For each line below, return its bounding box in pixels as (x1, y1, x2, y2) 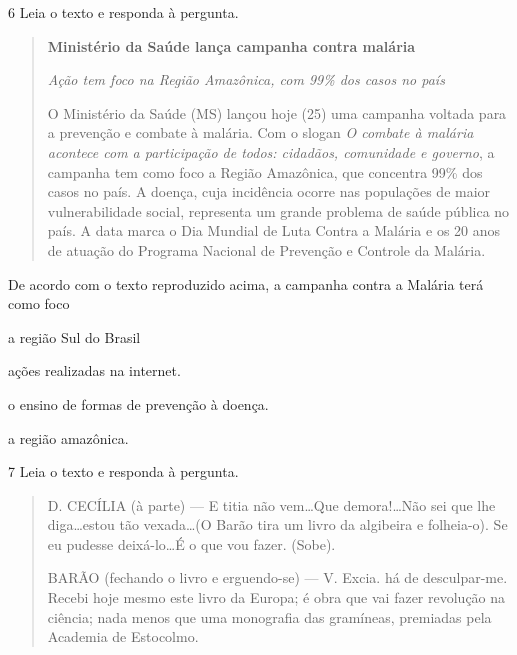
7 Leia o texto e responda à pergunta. (8, 461, 239, 482)
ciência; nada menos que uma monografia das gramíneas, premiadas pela (47, 606, 492, 627)
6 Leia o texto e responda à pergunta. (8, 2, 239, 22)
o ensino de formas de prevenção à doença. (8, 393, 269, 414)
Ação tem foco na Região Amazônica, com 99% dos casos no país (47, 69, 445, 90)
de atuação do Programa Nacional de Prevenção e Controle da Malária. (47, 239, 486, 260)
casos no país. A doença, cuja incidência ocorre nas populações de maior (47, 181, 491, 202)
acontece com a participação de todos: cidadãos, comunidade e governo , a (47, 141, 495, 162)
